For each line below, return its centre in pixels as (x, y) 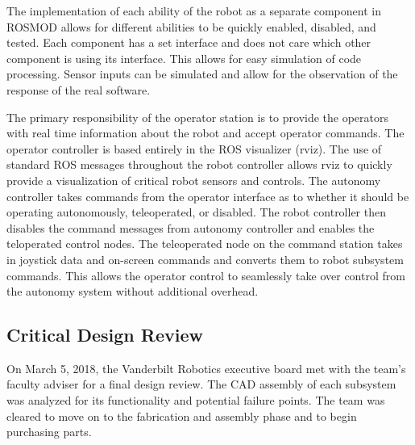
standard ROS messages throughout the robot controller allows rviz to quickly (199, 164)
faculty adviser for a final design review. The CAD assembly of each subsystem (201, 384)
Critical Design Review (105, 335)
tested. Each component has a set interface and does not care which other (189, 42)
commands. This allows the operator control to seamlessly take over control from (206, 275)
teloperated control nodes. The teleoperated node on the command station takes (205, 243)
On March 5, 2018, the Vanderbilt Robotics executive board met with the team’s (206, 368)
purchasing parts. (49, 432)
